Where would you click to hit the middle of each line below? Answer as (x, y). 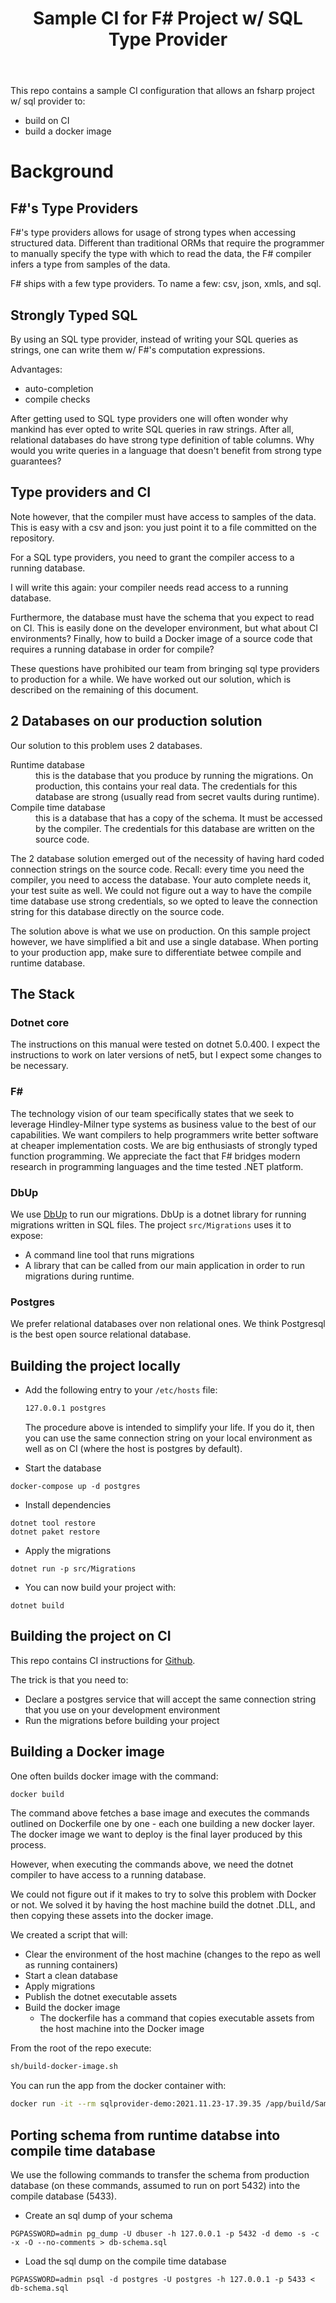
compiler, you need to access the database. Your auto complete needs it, (161, 879)
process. (28, 1845)
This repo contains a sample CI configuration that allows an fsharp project (162, 91)
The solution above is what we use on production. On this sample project (160, 931)
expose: (27, 1235)
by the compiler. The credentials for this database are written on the (175, 828)
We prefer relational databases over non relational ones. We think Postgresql (168, 1324)
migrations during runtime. (79, 1276)
